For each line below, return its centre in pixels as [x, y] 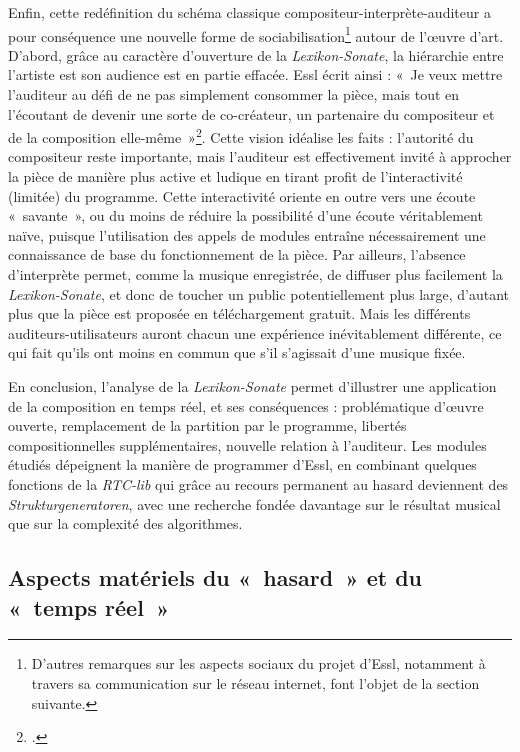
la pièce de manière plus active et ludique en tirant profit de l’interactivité [235, 176]
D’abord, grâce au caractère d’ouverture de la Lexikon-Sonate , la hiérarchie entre [256, 54]
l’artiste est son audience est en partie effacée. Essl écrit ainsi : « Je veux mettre [255, 74]
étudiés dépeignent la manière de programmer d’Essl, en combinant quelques [242, 464]
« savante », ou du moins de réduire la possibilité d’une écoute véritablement [245, 215]
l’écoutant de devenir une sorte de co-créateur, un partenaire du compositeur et [251, 113]
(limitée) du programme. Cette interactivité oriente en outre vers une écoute [242, 195]
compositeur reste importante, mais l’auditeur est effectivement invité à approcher [260, 156]
